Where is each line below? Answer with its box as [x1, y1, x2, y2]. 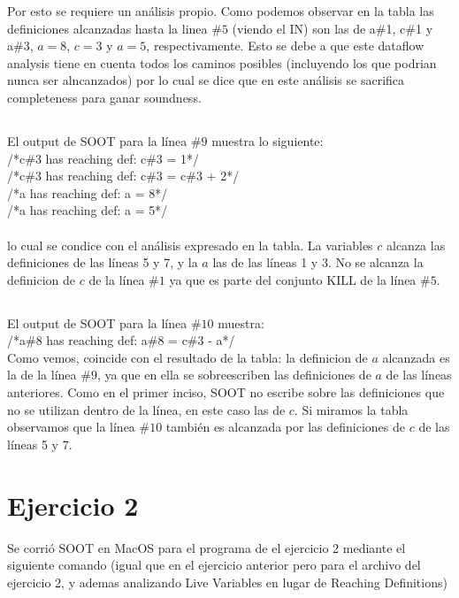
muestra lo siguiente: [211, 131, 324, 149]
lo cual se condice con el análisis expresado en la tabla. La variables [7, 235, 373, 254]
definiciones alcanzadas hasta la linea [7, 19, 208, 37]
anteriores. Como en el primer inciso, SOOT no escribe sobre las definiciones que [7, 383, 445, 402]
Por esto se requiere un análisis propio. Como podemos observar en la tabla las [7, 2, 434, 19]
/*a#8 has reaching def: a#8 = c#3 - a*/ [7, 331, 235, 349]
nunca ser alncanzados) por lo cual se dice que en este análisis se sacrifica [7, 71, 405, 89]
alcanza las [386, 235, 446, 254]
